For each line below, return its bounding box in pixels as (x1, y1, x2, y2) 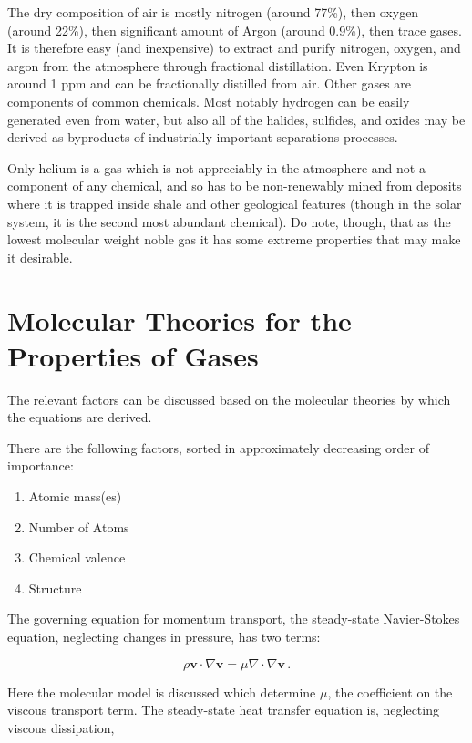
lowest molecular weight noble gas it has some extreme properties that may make (7, 230, 461, 249)
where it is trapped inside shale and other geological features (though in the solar (7, 193, 462, 212)
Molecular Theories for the (7, 301, 352, 338)
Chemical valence (28, 548, 126, 567)
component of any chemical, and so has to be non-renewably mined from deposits (7, 176, 462, 195)
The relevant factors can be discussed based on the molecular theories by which (7, 389, 451, 408)
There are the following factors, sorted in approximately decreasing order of (7, 438, 429, 457)
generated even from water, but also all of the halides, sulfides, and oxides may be (7, 109, 466, 129)
